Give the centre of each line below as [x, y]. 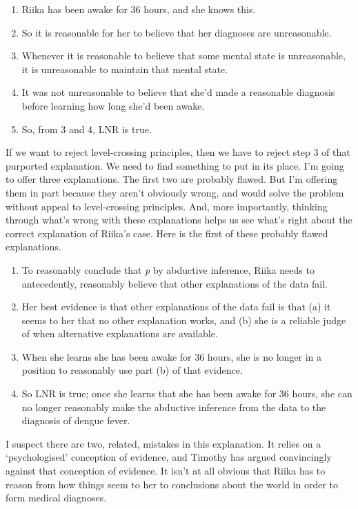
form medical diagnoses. [56, 498]
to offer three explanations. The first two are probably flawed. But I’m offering [172, 179]
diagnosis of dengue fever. [76, 420]
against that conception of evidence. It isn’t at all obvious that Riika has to [166, 471]
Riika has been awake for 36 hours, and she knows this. [139, 9]
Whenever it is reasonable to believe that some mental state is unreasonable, [183, 56]
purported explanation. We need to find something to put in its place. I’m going [175, 165]
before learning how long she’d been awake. [113, 105]
